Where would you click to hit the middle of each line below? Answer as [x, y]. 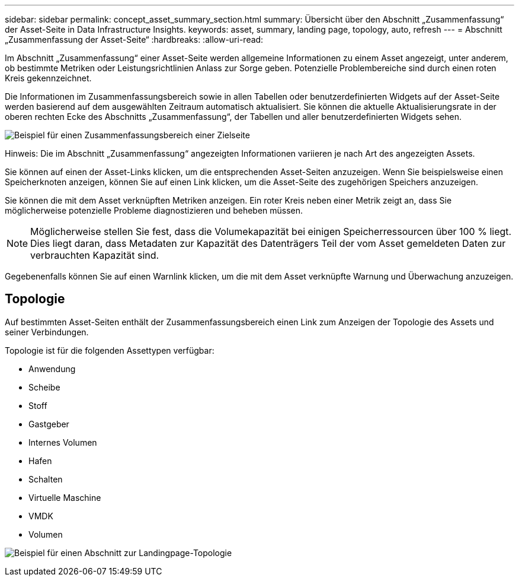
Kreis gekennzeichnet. [48, 78]
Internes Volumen [63, 442]
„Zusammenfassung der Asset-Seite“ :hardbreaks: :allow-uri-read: [134, 39]
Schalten [46, 479]
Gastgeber [49, 424]
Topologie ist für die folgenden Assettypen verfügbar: [110, 350]
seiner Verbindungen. [47, 332]
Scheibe [44, 387]
